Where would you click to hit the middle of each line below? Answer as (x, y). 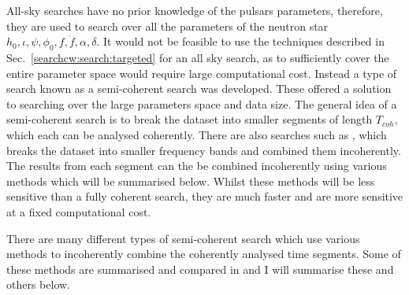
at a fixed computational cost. (79, 211)
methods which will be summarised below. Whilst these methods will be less (191, 181)
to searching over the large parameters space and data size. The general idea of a (202, 103)
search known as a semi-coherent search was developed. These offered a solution (199, 88)
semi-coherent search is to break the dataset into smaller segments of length (190, 119)
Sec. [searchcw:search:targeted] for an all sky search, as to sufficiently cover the (198, 57)
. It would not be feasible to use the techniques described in (240, 41)
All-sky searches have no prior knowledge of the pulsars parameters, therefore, (195, 10)
